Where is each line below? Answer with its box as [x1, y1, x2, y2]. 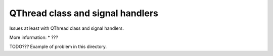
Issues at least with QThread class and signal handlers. [9, 25, 124, 31]
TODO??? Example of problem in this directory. [9, 43, 107, 50]
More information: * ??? [9, 34, 58, 40]
